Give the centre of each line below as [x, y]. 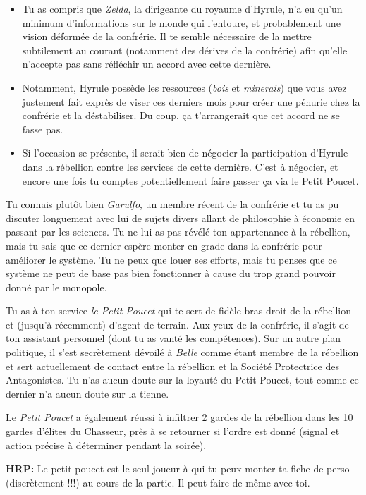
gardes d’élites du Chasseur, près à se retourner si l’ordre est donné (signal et [173, 431]
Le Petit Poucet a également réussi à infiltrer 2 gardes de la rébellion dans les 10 [179, 417]
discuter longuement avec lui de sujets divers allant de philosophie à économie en [181, 218]
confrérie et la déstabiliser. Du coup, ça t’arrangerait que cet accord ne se [181, 115]
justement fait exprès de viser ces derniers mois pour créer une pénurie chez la [191, 101]
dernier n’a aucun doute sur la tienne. [87, 393]
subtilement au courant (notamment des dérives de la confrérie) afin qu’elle [185, 50]
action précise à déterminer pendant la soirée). [106, 445]
